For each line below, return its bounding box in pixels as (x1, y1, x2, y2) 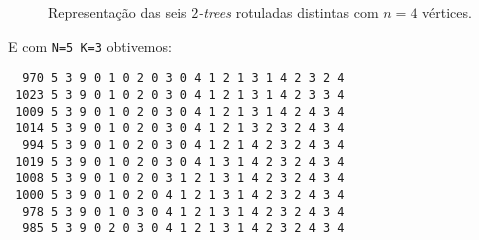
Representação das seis (48, 2, 187, 22)
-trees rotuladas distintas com (198, 2, 379, 22)
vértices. (422, 2, 472, 22)
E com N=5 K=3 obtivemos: (8, 35, 172, 56)
